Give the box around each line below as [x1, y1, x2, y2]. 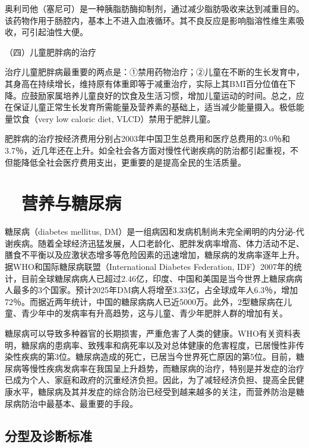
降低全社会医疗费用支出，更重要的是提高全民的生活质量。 [21, 155, 246, 168]
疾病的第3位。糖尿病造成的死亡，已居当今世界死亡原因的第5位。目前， [21, 350, 296, 363]
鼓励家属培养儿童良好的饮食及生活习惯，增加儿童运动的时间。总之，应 [29, 89, 304, 101]
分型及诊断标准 [5, 426, 92, 444]
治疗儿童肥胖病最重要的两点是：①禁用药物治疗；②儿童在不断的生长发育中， [5, 66, 304, 78]
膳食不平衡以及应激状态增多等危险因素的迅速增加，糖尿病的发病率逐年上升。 [5, 248, 304, 261]
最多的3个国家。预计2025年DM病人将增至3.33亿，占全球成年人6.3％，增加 [12, 284, 298, 296]
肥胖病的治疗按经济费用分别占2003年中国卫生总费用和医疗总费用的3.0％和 [5, 132, 290, 145]
